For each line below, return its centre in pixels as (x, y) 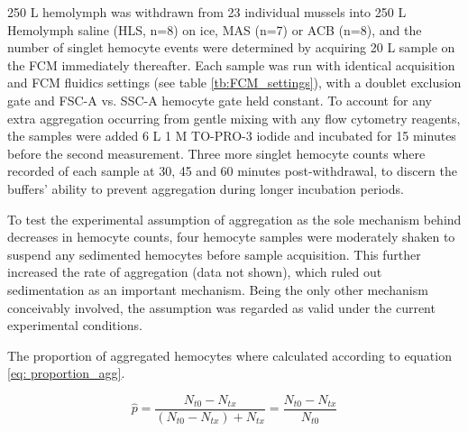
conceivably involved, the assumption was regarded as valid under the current (221, 307)
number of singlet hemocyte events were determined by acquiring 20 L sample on (231, 47)
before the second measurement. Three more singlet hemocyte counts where (216, 153)
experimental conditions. (75, 325)
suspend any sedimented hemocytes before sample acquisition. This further (214, 254)
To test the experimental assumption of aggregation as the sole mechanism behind (234, 219)
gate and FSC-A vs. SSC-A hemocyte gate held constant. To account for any (220, 100)
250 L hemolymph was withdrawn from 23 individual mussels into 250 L (207, 12)
